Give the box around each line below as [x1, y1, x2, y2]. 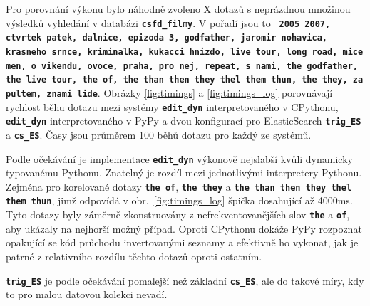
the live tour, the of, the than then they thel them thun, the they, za [6, 75, 364, 85]
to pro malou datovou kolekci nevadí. [6, 287, 168, 302]
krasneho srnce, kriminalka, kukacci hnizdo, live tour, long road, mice [6, 46, 364, 57]
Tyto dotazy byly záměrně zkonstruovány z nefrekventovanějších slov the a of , [6, 207, 350, 222]
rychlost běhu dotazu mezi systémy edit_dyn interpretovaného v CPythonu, [6, 99, 339, 114]
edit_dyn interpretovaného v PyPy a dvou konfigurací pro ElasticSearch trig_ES [6, 113, 361, 128]
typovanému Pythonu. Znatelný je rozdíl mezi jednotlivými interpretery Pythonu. [6, 165, 362, 180]
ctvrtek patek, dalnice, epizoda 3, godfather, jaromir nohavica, [6, 33, 328, 43]
